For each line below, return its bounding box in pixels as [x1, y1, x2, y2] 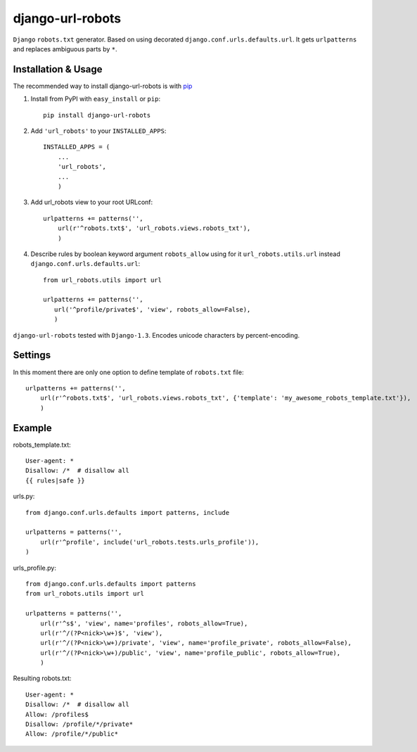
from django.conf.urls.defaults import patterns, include [25, 509, 230, 516]
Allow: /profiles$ [25, 710, 89, 718]
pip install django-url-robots [43, 111, 151, 119]
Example [13, 422, 52, 434]
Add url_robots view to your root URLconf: [30, 198, 153, 207]
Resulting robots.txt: [13, 674, 72, 682]
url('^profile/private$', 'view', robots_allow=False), [53, 305, 251, 313]
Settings [13, 349, 51, 362]
